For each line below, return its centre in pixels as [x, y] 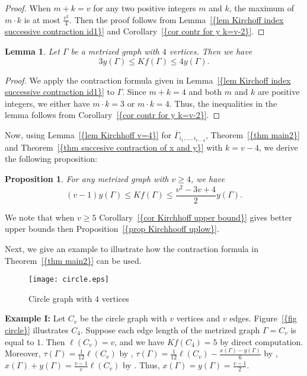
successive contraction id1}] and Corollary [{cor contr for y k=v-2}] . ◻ [135, 31]
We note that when [40, 217]
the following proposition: [51, 159]
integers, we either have [47, 103]
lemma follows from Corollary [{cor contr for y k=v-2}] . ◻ [113, 115]
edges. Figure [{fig [263, 318]
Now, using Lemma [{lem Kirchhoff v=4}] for [88, 134]
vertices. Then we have [211, 51]
